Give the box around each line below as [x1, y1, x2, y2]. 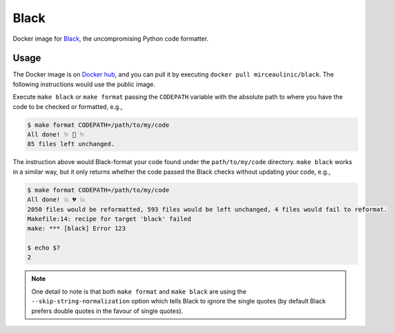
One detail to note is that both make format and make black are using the [31, 287, 247, 296]
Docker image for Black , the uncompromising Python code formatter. [12, 34, 209, 43]
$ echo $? [27, 244, 61, 252]
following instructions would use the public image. [12, 80, 155, 88]
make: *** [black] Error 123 [27, 225, 126, 232]
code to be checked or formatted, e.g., [12, 102, 123, 110]
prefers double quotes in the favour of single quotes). [31, 307, 184, 315]
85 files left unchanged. [27, 140, 115, 148]
